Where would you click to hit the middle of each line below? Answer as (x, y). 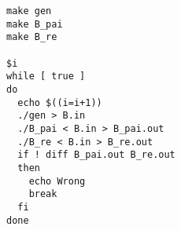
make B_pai (35, 24)
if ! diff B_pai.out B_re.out (96, 155)
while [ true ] (46, 77)
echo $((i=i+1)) (60, 102)
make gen (29, 11)
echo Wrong (57, 181)
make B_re (32, 37)
